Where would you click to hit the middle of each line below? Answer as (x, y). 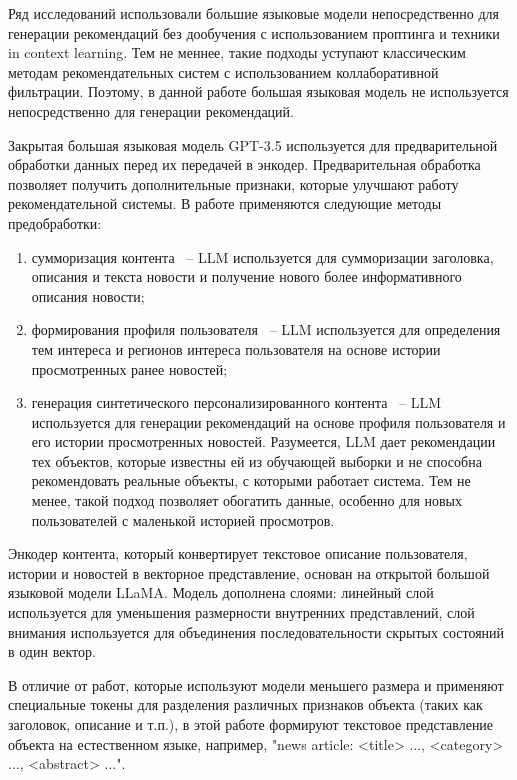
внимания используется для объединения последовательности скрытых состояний (256, 631)
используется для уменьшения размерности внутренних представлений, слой (241, 612)
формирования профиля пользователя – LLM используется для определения (266, 329)
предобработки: (55, 222)
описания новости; (88, 295)
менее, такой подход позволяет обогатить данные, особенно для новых (246, 500)
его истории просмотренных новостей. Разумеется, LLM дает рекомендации (263, 441)
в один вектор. (52, 651)
